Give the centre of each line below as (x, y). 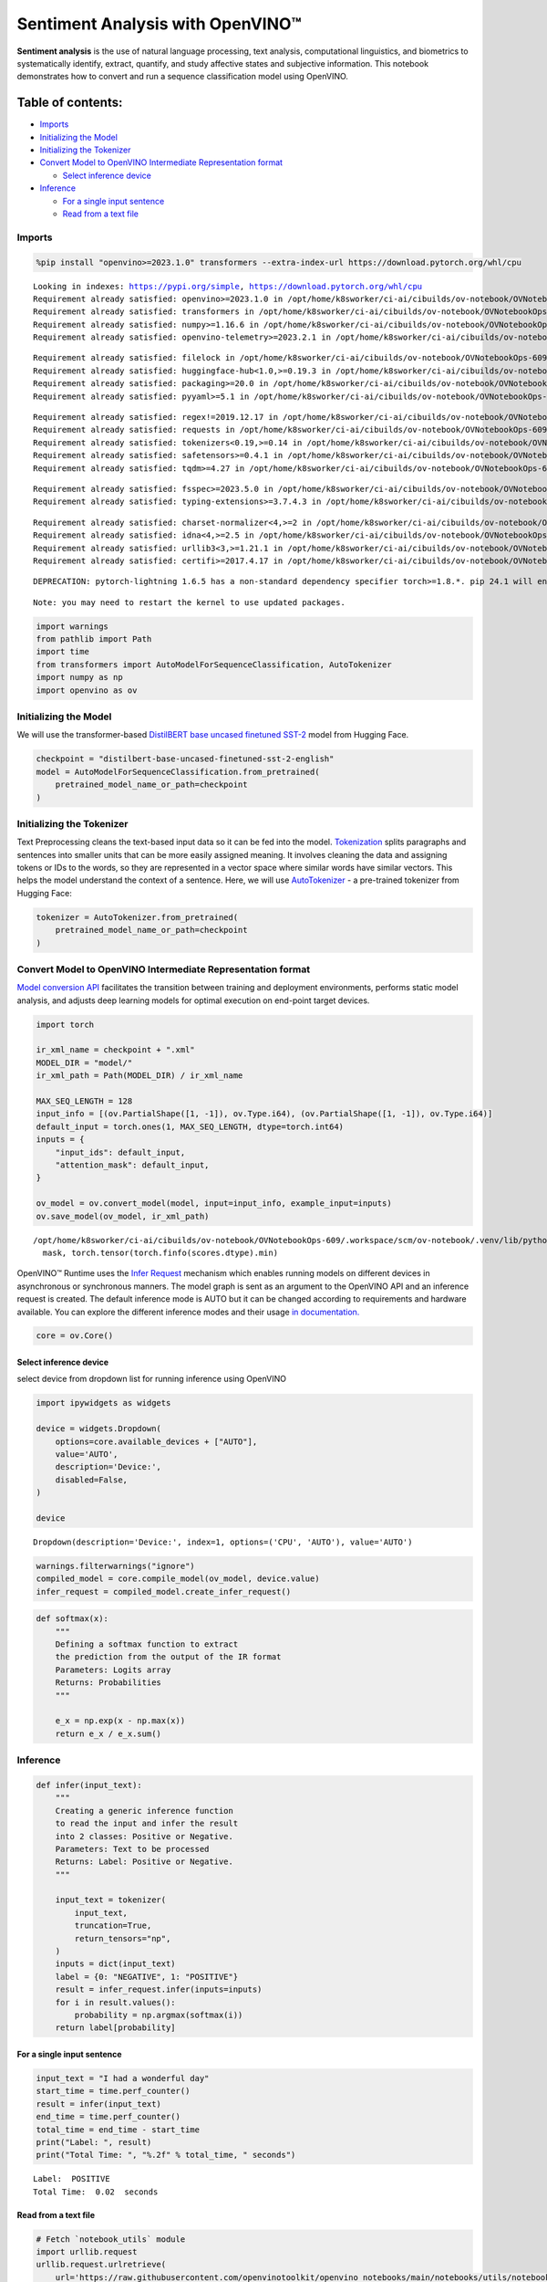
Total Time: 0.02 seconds (96, 2192)
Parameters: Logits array (113, 1670)
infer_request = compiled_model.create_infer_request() (164, 1591)
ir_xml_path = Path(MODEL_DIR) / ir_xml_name (139, 1076)
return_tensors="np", (123, 1938)
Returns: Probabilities (108, 1683)
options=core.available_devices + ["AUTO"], (156, 1441)
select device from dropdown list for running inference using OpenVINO (152, 1379)
